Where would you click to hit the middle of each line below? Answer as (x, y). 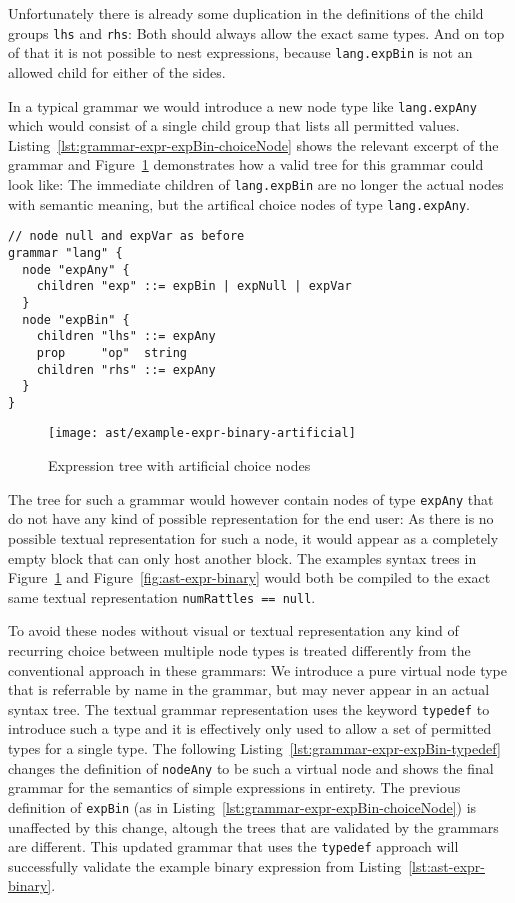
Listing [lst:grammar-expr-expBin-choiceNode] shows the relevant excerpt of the (253, 144)
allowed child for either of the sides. (117, 71)
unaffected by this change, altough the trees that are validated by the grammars (253, 826)
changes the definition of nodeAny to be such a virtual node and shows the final (251, 767)
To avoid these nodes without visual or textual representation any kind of (233, 630)
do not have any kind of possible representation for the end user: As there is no (251, 518)
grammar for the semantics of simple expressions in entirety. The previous (234, 787)
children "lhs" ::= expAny (126, 336)
